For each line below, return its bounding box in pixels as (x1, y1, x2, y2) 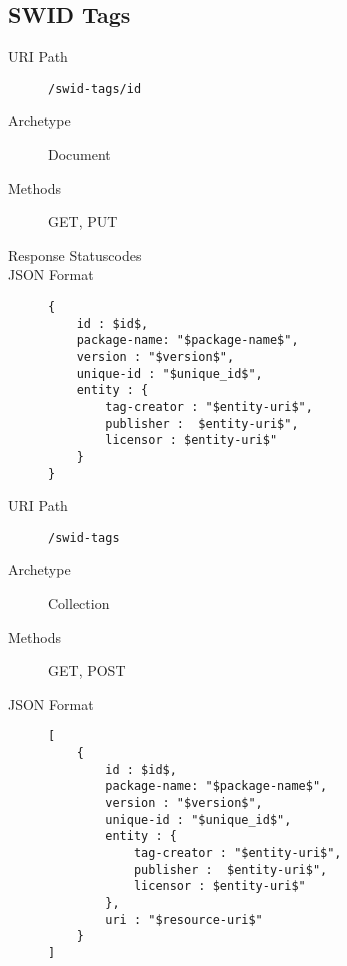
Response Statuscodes (8, 244, 142, 265)
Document (48, 144, 111, 165)
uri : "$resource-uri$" (105, 912, 263, 927)
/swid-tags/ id (48, 81, 142, 96)
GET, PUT (48, 211, 118, 232)
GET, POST (48, 660, 126, 681)
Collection (48, 593, 110, 614)
